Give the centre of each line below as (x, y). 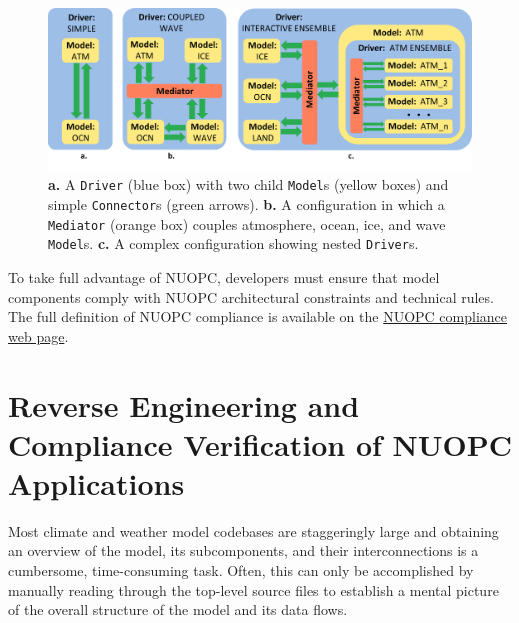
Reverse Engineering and (184, 404)
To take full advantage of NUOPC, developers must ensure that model (224, 276)
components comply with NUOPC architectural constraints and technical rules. (251, 296)
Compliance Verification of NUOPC (260, 443)
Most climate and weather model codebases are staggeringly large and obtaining (253, 530)
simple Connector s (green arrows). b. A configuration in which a (246, 203)
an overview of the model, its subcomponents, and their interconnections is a (243, 550)
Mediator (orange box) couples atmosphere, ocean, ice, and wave (247, 223)
